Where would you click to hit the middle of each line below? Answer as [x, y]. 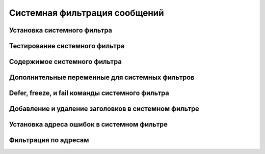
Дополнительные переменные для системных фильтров [102, 77]
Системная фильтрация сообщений [87, 13]
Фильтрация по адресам [49, 140]
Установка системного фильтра [61, 30]
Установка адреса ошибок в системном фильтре [88, 125]
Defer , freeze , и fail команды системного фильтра [89, 93]
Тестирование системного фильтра [67, 46]
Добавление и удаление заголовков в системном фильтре [104, 109]
